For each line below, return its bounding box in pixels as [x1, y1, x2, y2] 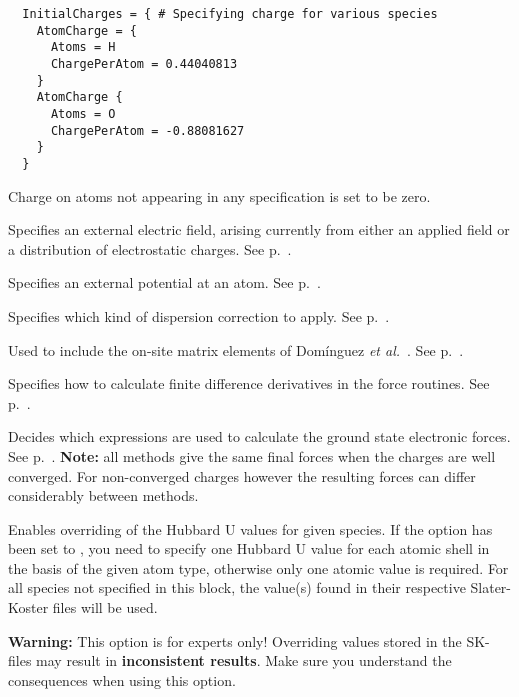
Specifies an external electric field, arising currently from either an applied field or [8, 219, 510, 240]
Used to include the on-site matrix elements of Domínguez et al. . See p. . [8, 339, 464, 360]
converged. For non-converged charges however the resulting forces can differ [8, 465, 476, 486]
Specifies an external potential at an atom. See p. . [8, 272, 321, 293]
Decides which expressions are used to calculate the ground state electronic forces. [8, 426, 511, 447]
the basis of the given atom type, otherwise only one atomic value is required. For [8, 557, 509, 578]
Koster [8, 597, 49, 618]
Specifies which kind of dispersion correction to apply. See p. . [8, 305, 390, 326]
